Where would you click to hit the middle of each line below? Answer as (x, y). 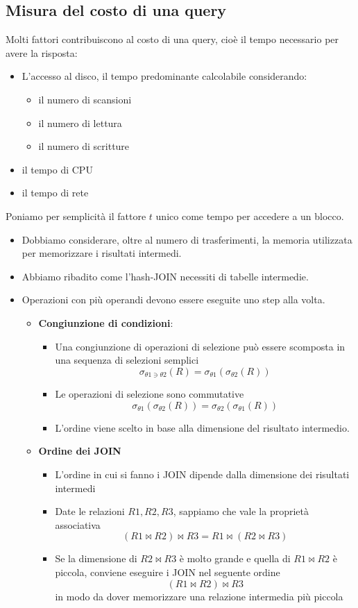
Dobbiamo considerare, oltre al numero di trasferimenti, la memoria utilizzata (187, 239)
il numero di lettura (80, 123)
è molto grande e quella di (235, 558)
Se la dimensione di (96, 558)
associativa (78, 524)
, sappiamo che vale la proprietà (241, 511)
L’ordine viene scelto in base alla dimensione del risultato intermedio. (202, 427)
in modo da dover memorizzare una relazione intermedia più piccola (199, 596)
